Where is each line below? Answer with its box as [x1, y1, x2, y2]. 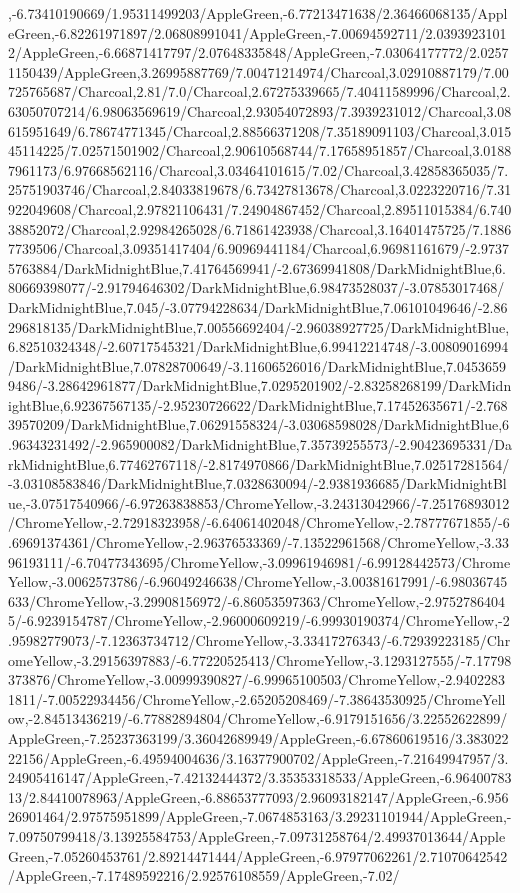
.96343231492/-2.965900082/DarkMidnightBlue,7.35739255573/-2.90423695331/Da [8, 434, 512, 455]
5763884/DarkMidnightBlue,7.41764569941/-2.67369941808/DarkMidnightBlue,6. [8, 257, 506, 278]
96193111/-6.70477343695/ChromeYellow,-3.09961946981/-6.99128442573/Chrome [8, 551, 511, 572]
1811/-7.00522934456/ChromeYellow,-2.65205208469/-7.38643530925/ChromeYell [8, 688, 506, 709]
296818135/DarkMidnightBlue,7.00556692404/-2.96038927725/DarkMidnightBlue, [8, 316, 510, 337]
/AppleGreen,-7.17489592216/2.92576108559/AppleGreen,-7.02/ [8, 865, 400, 886]
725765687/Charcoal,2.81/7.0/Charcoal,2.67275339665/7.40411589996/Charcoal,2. [8, 81, 511, 102]
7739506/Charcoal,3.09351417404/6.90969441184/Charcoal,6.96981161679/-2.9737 [8, 238, 509, 259]
